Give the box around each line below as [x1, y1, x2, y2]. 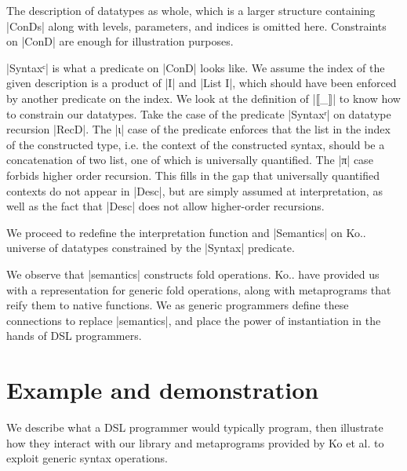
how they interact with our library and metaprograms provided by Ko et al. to [6, 434, 384, 451]
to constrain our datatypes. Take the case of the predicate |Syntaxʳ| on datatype [6, 105, 391, 122]
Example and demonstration [6, 374, 319, 406]
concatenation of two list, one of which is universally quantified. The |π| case [6, 152, 373, 168]
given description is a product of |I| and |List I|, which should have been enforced [6, 75, 397, 91]
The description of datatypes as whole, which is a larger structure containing [6, 2, 376, 18]
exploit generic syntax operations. [6, 450, 168, 466]
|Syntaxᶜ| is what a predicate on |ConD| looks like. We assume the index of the [6, 59, 385, 75]
